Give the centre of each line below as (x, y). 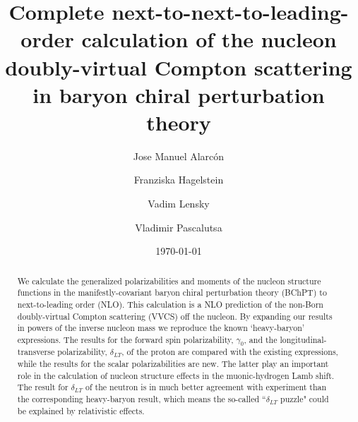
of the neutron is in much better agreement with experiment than (206, 387)
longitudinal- (303, 339)
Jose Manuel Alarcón (179, 156)
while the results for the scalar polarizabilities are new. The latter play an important (173, 363)
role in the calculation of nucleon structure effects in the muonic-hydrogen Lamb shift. (176, 375)
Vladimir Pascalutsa (179, 227)
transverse (36, 352)
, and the (261, 339)
